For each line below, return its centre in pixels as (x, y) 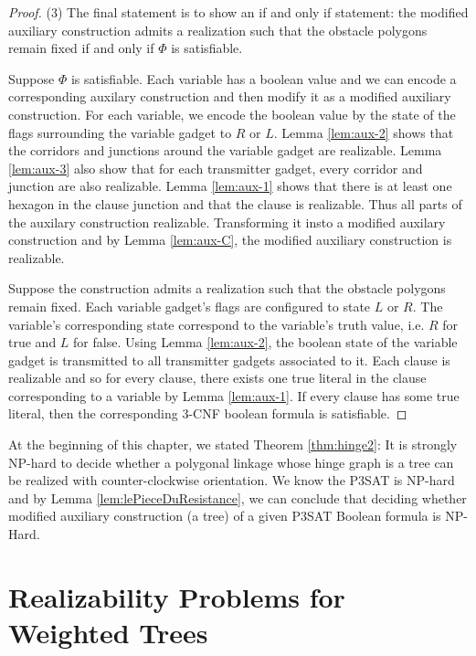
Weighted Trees (108, 632)
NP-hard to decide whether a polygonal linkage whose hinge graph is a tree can (231, 462)
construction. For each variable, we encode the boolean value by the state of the (232, 114)
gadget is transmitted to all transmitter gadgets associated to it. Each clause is (229, 360)
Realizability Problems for (177, 596)
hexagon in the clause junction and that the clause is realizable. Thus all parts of (235, 203)
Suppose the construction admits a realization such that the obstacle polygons (227, 288)
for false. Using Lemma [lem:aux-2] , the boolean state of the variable (265, 342)
